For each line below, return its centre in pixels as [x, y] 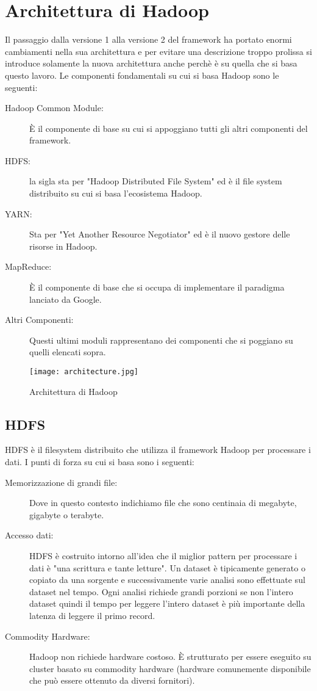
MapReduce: [28, 266]
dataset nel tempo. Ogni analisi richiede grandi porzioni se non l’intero [161, 591]
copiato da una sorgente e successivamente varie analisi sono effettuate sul [167, 580]
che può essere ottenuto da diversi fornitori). [112, 680]
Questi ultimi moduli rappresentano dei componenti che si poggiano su [161, 340]
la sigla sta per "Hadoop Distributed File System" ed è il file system [156, 181]
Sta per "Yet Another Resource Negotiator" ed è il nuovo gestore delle [160, 234]
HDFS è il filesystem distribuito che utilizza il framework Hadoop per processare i [158, 450]
